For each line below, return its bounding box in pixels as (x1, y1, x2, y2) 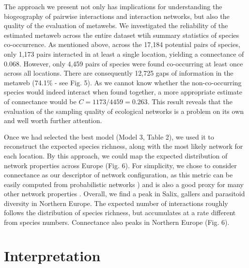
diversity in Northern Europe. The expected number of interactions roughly (4, 198, 228, 208)
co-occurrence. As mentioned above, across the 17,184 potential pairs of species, (4, 39, 240, 49)
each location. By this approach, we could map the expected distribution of (4, 150, 228, 160)
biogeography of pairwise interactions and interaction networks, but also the (4, 11, 230, 21)
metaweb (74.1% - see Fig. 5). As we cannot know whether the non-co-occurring (4, 77, 242, 87)
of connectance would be (4, 96, 77, 106)
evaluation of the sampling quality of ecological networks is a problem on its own (4, 106, 244, 116)
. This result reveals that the (147, 96, 233, 106)
